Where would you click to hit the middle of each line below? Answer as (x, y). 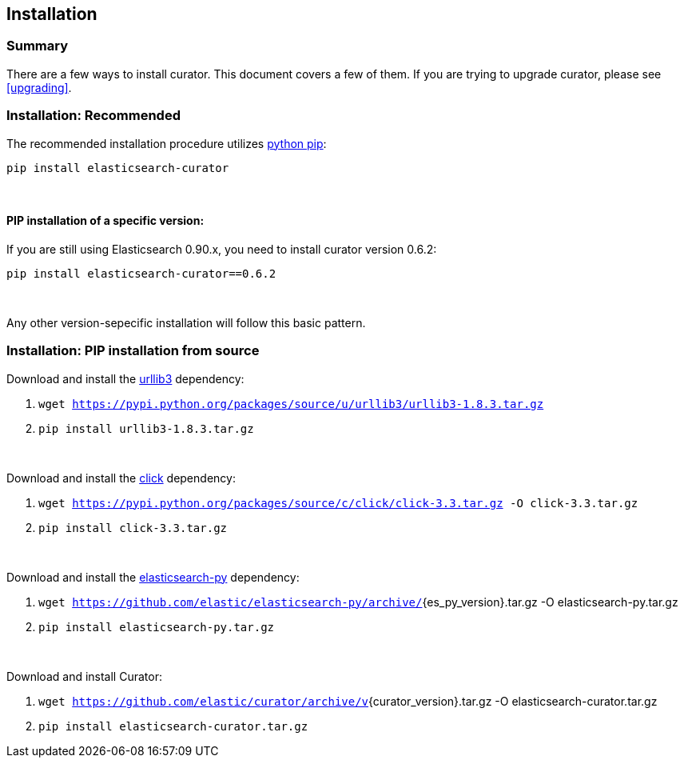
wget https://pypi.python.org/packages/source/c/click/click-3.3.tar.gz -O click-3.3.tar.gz (338, 503)
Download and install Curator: (84, 676)
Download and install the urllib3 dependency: (125, 378)
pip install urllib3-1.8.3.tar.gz (146, 428)
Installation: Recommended (93, 116)
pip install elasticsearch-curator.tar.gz (173, 726)
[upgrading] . (39, 87)
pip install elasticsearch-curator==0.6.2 (141, 273)
